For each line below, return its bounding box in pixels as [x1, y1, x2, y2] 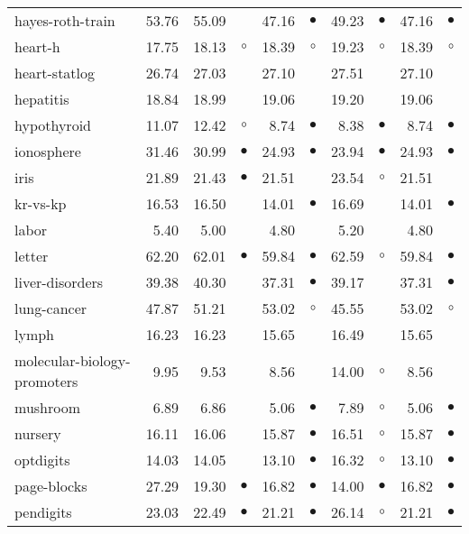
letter [14, 245, 49, 266]
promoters [14, 371, 78, 391]
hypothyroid [14, 115, 91, 135]
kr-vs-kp [14, 193, 67, 214]
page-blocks [14, 475, 87, 496]
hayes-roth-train [14, 10, 115, 31]
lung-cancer [14, 298, 87, 318]
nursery [14, 423, 61, 444]
